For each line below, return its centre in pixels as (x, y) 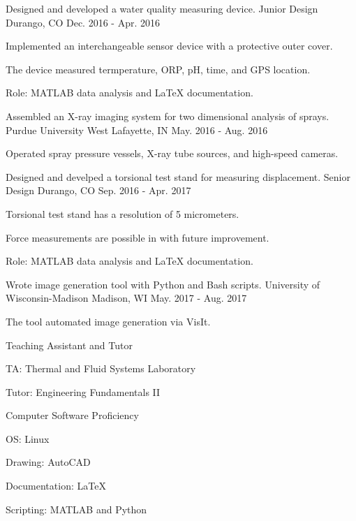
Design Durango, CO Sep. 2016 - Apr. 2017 (98, 190)
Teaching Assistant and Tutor (69, 345)
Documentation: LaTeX (56, 486)
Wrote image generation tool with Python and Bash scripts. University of (163, 284)
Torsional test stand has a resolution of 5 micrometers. (123, 213)
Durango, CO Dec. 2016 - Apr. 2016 (83, 22)
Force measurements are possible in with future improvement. (138, 237)
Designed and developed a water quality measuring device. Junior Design (162, 8)
